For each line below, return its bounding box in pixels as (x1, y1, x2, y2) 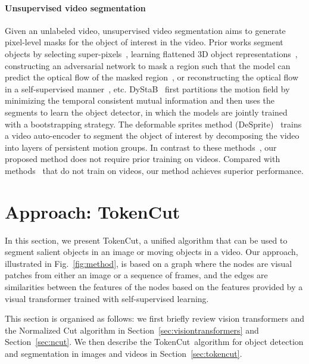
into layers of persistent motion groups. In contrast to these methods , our (5, 141, 277, 153)
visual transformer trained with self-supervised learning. (5, 292, 209, 304)
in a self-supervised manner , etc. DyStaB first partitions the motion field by (5, 82, 290, 95)
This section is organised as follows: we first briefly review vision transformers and (5, 312, 305, 325)
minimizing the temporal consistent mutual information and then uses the (5, 94, 275, 107)
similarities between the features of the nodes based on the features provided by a (5, 281, 303, 293)
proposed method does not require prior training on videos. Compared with (5, 153, 280, 165)
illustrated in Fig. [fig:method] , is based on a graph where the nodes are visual (5, 257, 292, 269)
